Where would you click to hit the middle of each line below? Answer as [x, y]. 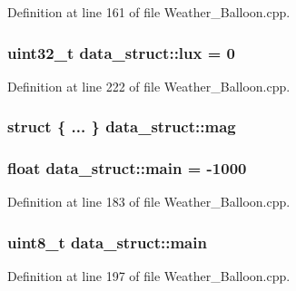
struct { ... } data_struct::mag [122, 126]
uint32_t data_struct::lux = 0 [122, 52]
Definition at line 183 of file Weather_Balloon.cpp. [149, 202]
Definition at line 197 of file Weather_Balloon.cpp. [149, 276]
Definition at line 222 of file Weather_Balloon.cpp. [149, 86]
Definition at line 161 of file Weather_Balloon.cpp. [149, 12]
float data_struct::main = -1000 [127, 168]
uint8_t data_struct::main [107, 242]
